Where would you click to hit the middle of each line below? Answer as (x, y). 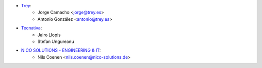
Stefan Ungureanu (56, 41)
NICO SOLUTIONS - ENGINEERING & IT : (61, 50)
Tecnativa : (32, 28)
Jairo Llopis (49, 35)
